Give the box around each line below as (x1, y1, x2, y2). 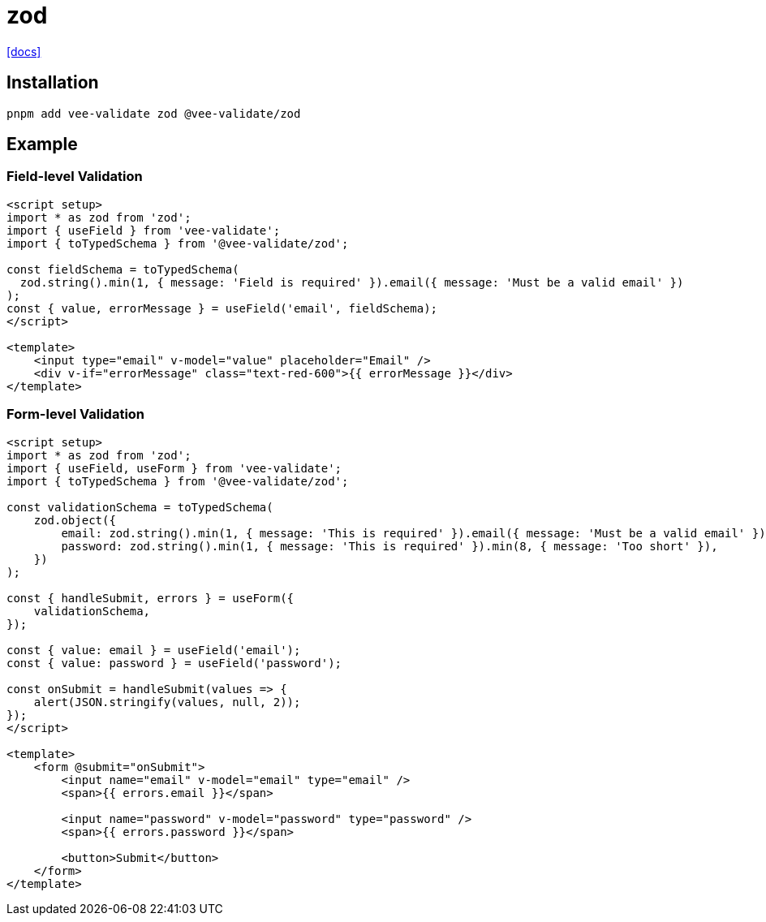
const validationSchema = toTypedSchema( (6, 500, 273, 514)
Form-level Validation (6, 406, 145, 423)
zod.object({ (33, 513, 116, 527)
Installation (6, 72, 99, 93)
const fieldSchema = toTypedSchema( (6, 262, 239, 276)
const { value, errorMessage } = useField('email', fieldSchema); (6, 301, 438, 315)
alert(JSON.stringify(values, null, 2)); (33, 695, 301, 709)
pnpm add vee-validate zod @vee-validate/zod (6, 106, 301, 120)
